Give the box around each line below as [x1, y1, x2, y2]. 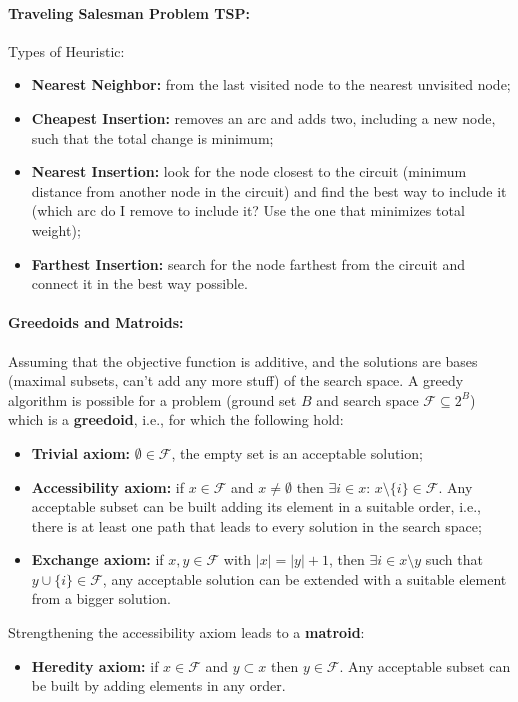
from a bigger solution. [31, 588, 171, 609]
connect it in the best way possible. [31, 273, 248, 294]
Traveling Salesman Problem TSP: [8, 2, 250, 23]
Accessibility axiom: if [31, 476, 184, 497]
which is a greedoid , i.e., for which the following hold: [8, 409, 344, 430]
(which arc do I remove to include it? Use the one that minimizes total [31, 200, 465, 221]
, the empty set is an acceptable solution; [171, 442, 423, 463]
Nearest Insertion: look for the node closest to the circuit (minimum [31, 161, 467, 182]
